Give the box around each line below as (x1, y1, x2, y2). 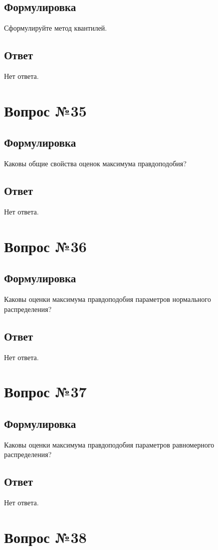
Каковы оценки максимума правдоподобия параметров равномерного (4, 439, 214, 450)
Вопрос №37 (4, 381, 87, 402)
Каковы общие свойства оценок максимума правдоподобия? (4, 158, 187, 169)
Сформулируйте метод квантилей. (4, 23, 107, 33)
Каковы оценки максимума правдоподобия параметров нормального (4, 294, 211, 304)
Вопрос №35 (4, 100, 87, 121)
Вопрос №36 (4, 236, 87, 256)
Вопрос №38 (4, 526, 87, 547)
